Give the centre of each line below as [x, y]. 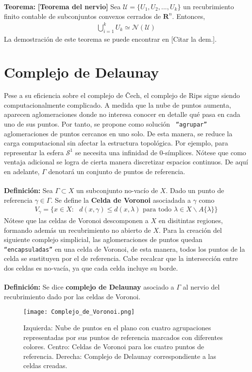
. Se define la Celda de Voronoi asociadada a [121, 200]
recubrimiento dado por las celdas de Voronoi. [72, 296]
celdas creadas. [45, 365]
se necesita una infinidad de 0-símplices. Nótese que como [160, 152]
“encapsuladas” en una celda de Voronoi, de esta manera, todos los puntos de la [125, 249]
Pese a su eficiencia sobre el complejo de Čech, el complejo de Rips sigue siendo [122, 95]
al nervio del [201, 287]
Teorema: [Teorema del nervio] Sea [62, 6]
